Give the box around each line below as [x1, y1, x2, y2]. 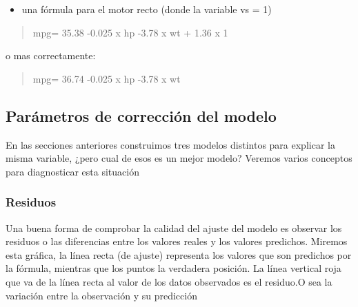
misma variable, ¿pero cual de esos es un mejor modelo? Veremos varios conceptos [6, 151, 352, 165]
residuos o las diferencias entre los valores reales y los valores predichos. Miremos [6, 234, 348, 248]
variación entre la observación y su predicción [6, 288, 197, 302]
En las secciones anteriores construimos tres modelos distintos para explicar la [6, 137, 335, 151]
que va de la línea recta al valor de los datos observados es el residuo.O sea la [6, 274, 332, 288]
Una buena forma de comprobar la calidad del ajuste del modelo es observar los [6, 220, 342, 235]
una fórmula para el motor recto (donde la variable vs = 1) [21, 2, 272, 16]
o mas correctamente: [6, 48, 96, 63]
